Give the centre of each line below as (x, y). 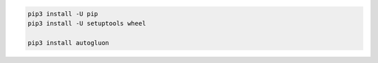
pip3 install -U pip (63, 13)
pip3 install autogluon (69, 43)
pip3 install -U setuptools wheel (87, 23)
